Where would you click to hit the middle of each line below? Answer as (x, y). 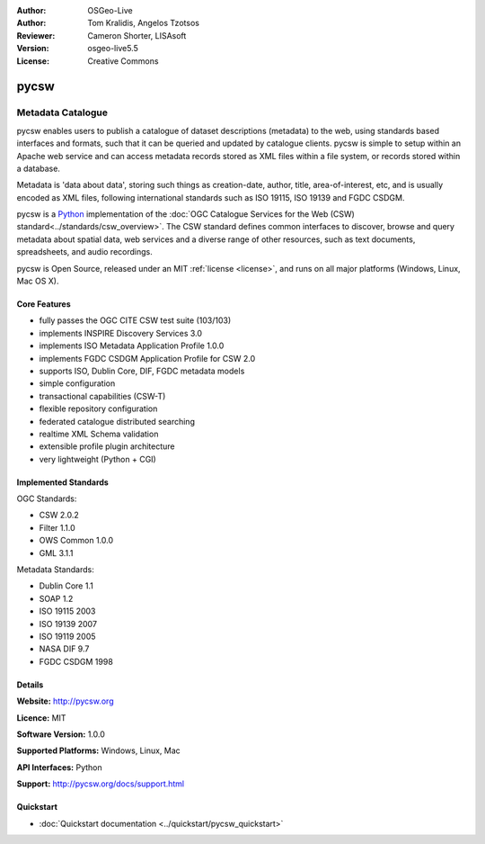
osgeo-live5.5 (113, 49)
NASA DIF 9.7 (64, 649)
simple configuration (77, 383)
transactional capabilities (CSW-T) (102, 396)
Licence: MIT (41, 718)
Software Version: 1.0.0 (61, 734)
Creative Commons (123, 61)
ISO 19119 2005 (67, 636)
